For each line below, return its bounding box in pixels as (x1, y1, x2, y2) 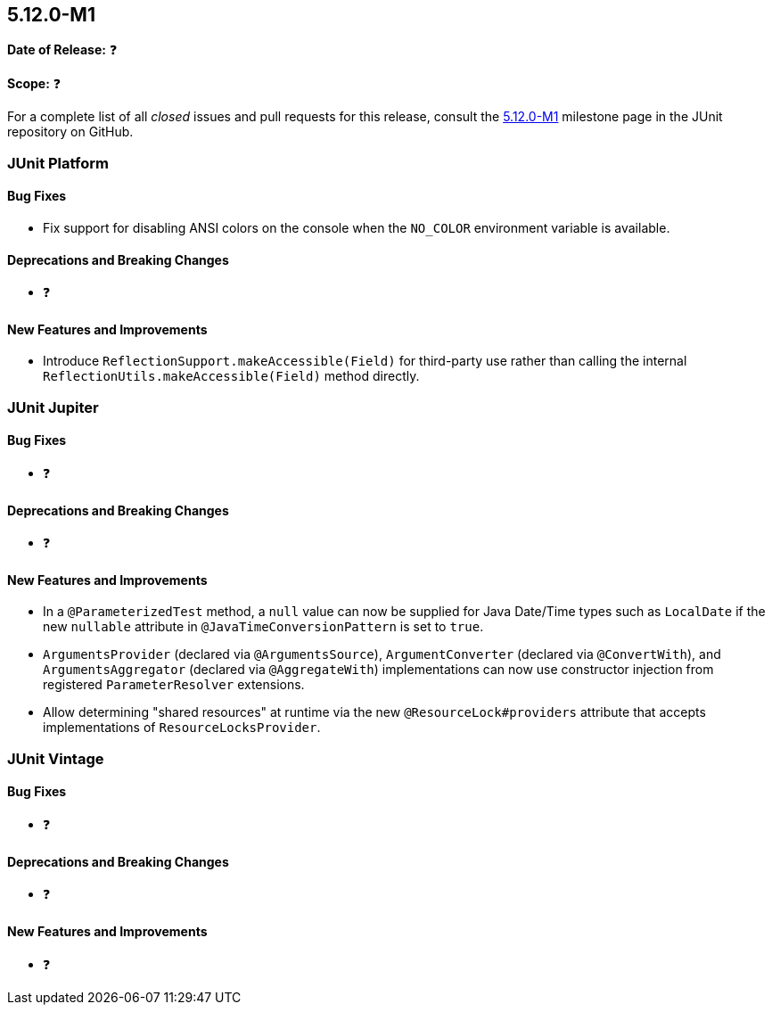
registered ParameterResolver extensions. (43, 677, 305, 693)
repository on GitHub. (7, 124, 134, 140)
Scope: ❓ (7, 76, 62, 92)
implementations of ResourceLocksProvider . (43, 720, 321, 736)
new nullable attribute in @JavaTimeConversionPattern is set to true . (43, 619, 484, 635)
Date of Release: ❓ (7, 42, 118, 58)
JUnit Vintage (7, 749, 104, 768)
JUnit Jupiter (7, 398, 99, 416)
